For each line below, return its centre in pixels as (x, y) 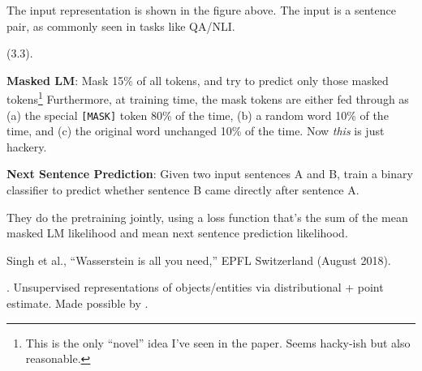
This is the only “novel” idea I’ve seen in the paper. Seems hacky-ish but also (218, 342)
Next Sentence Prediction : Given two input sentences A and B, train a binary (210, 174)
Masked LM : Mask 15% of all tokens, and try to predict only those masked (198, 80)
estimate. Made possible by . (78, 303)
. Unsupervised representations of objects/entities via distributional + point (195, 287)
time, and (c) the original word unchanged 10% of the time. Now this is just (196, 131)
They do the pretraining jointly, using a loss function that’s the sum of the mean (207, 217)
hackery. (27, 146)
